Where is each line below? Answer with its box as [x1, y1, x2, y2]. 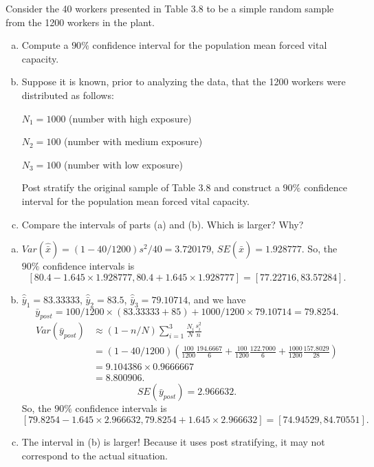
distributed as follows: [21, 87, 114, 102]
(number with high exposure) [69, 111, 192, 125]
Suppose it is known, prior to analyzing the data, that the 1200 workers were [21, 74, 346, 89]
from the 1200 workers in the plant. [5, 14, 155, 29]
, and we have [188, 292, 246, 306]
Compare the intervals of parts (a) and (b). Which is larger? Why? [21, 217, 304, 231]
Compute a [21, 38, 69, 52]
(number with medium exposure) [64, 134, 203, 149]
